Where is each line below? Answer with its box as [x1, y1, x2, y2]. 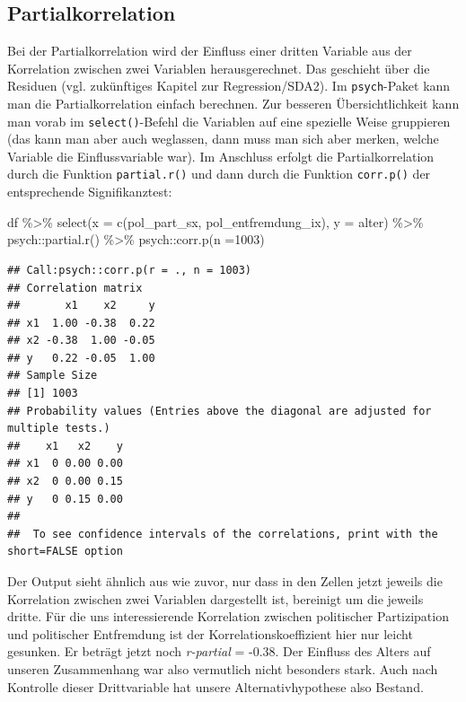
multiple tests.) [7, 422, 110, 435]
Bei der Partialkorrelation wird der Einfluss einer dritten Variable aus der [7, 41, 412, 60]
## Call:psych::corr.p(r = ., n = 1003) [7, 263, 252, 276]
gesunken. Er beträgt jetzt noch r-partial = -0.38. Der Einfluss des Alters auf [7, 642, 431, 661]
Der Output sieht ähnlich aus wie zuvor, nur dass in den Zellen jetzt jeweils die [7, 572, 443, 591]
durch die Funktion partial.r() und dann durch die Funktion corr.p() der [7, 164, 431, 183]
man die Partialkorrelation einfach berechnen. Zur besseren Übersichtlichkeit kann [7, 94, 460, 113]
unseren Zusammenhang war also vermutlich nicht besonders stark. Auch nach [7, 659, 438, 678]
